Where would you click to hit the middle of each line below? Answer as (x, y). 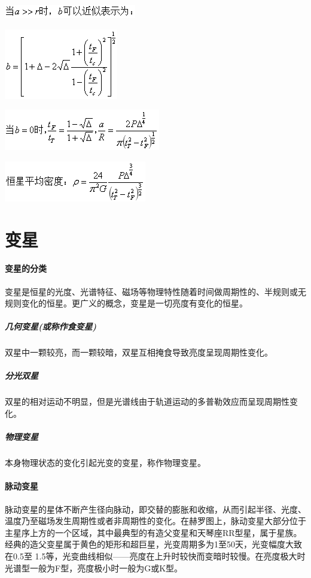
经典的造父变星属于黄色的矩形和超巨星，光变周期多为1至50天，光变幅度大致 (153, 544)
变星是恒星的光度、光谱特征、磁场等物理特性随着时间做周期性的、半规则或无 (155, 291)
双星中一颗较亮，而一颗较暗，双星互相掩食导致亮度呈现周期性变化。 (139, 352)
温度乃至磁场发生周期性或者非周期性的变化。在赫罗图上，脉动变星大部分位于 (155, 521)
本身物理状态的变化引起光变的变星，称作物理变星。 (105, 463)
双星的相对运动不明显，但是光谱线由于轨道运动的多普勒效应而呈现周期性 (147, 401)
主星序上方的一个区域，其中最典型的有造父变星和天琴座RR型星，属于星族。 (153, 532)
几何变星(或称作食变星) (51, 326)
